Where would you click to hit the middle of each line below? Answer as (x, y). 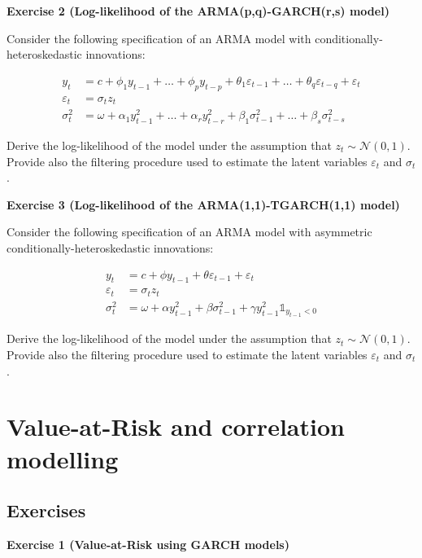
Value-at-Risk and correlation (176, 426)
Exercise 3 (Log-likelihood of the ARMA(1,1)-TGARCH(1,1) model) (203, 204)
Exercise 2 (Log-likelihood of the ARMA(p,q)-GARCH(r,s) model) (198, 11)
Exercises (46, 510)
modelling (63, 458)
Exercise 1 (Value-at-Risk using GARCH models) (148, 544)
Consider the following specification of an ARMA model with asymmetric (189, 232)
